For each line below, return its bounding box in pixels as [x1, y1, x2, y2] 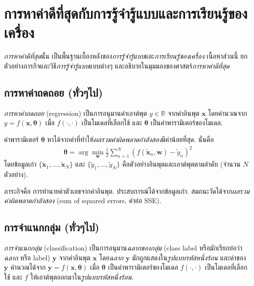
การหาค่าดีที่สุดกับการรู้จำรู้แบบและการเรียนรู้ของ [4, 3, 248, 23]
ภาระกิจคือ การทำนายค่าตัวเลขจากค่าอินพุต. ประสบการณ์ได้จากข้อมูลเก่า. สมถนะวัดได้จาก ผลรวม [4, 185, 250, 196]
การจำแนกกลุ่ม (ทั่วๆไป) [4, 219, 99, 235]
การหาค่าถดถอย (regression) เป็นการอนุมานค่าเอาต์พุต [4, 107, 147, 118]
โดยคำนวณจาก [208, 107, 247, 118]
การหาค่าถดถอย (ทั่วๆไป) [4, 84, 103, 100]
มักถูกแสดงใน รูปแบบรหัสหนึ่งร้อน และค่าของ [132, 252, 246, 262]
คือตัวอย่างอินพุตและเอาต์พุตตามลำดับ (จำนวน [122, 159, 241, 169]
